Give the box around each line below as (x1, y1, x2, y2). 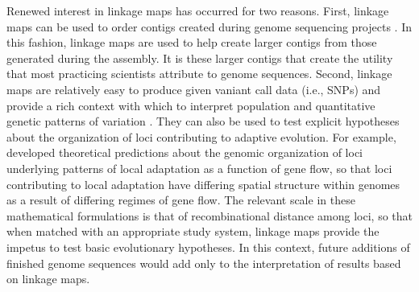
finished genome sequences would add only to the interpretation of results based (6, 254, 401, 271)
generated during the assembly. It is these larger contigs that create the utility (6, 49, 393, 66)
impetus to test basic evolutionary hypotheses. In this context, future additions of (6, 238, 410, 255)
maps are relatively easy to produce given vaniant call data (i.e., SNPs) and (6, 80, 381, 97)
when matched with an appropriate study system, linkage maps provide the (6, 223, 380, 240)
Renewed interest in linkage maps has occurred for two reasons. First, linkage (6, 2, 389, 19)
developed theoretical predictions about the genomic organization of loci (6, 144, 363, 161)
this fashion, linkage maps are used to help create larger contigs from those (6, 34, 377, 51)
